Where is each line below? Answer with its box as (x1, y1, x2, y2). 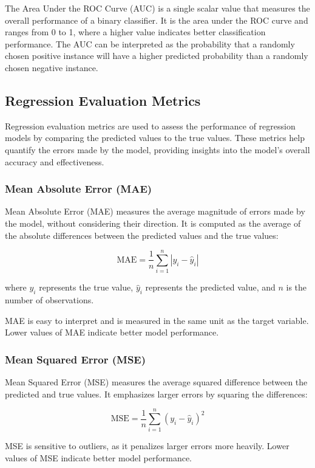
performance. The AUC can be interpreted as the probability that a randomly (5, 37, 295, 50)
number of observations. (5, 294, 94, 306)
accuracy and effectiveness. (5, 155, 104, 168)
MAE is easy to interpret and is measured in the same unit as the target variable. (5, 314, 309, 326)
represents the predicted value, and (145, 281, 276, 294)
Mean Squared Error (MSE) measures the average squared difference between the (5, 376, 308, 388)
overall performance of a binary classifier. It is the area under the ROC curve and (5, 13, 308, 26)
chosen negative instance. (5, 61, 98, 74)
